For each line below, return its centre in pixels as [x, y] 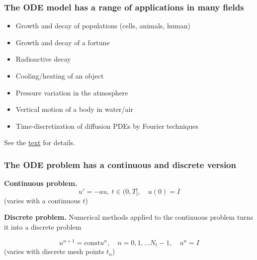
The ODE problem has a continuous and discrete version [120, 164]
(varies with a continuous [42, 200]
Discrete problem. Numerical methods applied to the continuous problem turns [128, 217]
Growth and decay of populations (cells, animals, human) [103, 26]
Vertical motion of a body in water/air [74, 109]
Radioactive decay [43, 59]
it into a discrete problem [43, 226]
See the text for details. [40, 142]
